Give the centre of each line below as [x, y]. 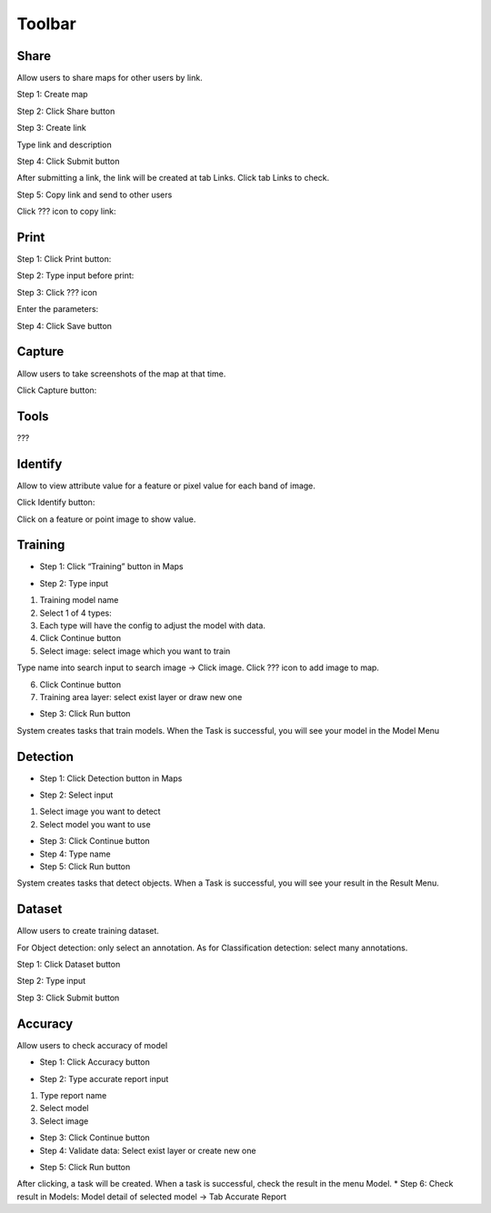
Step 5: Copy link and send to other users [95, 195]
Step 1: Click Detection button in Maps [111, 778]
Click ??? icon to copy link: [67, 211]
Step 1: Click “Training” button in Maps [111, 566]
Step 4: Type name [75, 854]
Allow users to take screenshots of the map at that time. [121, 374]
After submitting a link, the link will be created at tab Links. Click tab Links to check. [173, 178]
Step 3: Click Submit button [68, 997]
